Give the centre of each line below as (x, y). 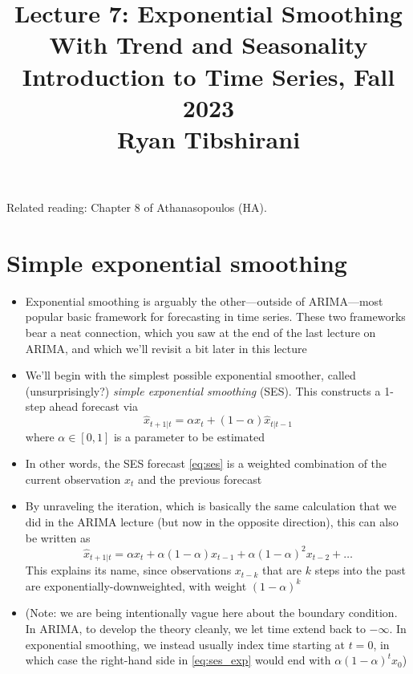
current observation (73, 479)
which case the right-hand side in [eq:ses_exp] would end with (178, 660)
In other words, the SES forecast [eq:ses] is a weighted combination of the (206, 463)
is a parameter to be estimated (189, 436)
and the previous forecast (200, 479)
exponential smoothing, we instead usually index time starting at (185, 644)
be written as (58, 537)
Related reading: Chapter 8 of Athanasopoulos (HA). (137, 207)
